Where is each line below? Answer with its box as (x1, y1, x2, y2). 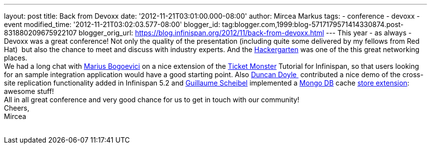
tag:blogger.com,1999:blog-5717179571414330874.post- (222, 20, 404, 29)
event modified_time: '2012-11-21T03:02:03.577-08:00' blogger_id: (4, 20, 220, 29)
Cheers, (4, 104, 30, 112)
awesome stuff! (4, 87, 54, 95)
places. (4, 54, 28, 62)
